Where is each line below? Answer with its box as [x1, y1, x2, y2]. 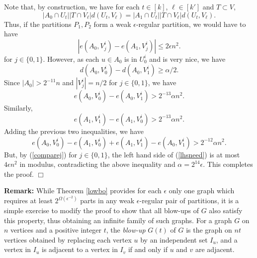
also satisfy [209, 205, 243, 215]
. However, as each [43, 53, 99, 64]
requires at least [4, 195, 53, 206]
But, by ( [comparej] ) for [4, 149, 77, 159]
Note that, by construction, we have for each [4, 1, 140, 11]
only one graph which [169, 185, 235, 196]
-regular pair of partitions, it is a [139, 195, 239, 206]
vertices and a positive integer [10, 225, 102, 235]
